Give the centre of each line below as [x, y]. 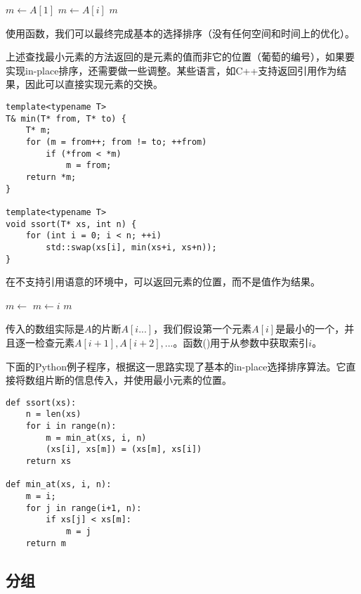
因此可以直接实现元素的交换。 [94, 84]
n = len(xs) [53, 414]
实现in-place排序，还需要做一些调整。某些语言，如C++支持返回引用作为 [171, 70]
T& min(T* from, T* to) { [66, 118]
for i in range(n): [71, 426]
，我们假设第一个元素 [203, 329]
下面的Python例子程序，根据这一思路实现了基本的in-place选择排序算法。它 [176, 366]
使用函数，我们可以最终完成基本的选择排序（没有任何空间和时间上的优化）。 [180, 33]
